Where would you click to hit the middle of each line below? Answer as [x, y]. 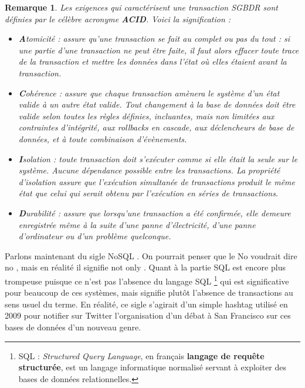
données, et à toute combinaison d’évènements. [103, 138]
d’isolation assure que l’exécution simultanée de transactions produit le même [157, 181]
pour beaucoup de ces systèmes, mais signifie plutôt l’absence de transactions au [149, 292]
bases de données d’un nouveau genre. [73, 327]
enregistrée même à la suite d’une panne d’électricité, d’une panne [137, 224]
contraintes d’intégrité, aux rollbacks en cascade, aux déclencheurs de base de [156, 127]
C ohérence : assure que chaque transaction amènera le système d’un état [149, 93]
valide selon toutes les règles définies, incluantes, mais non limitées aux [146, 116]
